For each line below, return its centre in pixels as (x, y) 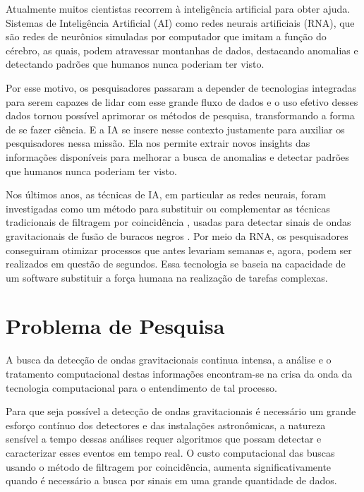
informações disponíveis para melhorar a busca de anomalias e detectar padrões (177, 156)
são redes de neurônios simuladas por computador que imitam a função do (166, 36)
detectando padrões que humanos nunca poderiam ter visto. (135, 64)
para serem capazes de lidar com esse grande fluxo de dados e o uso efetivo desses (182, 101)
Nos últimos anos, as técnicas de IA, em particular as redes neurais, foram (166, 194)
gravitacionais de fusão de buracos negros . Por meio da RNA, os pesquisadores (177, 235)
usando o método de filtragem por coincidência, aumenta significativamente (169, 466)
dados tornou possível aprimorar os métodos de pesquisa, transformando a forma (180, 115)
